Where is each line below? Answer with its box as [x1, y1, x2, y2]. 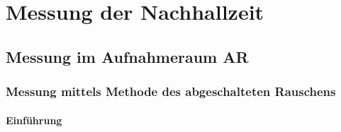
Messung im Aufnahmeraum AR [6, 45, 249, 67]
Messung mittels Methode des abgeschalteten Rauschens [6, 83, 336, 100]
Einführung [6, 112, 62, 127]
